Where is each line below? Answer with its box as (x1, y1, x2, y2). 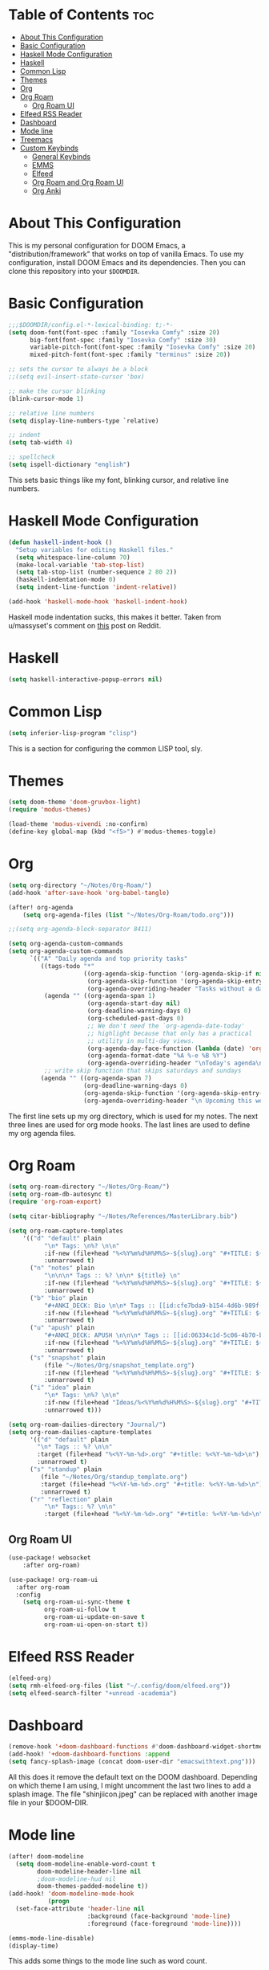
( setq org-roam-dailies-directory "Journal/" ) (8, 1420, 167, 1428)
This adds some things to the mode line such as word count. (8, 1956, 207, 1966)
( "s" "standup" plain (29, 1465, 102, 1473)
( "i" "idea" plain (29, 1383, 91, 1392)
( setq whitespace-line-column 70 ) (15, 553, 130, 562)
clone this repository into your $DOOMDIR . (8, 266, 140, 276)
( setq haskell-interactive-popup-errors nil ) (8, 675, 163, 684)
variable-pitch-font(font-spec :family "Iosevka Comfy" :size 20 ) (29, 343, 256, 351)
